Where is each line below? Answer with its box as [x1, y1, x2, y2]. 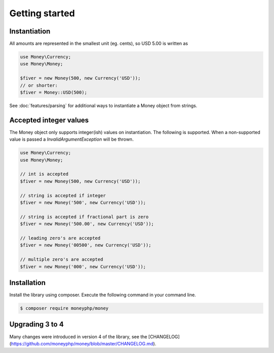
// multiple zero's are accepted [20, 256, 104, 263]
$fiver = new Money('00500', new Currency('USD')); [20, 242, 152, 248]
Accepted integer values [9, 116, 89, 124]
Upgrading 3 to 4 [9, 320, 64, 329]
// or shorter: [20, 82, 58, 88]
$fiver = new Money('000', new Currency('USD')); [20, 264, 146, 269]
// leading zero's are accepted [20, 235, 101, 241]
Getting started [9, 8, 75, 19]
